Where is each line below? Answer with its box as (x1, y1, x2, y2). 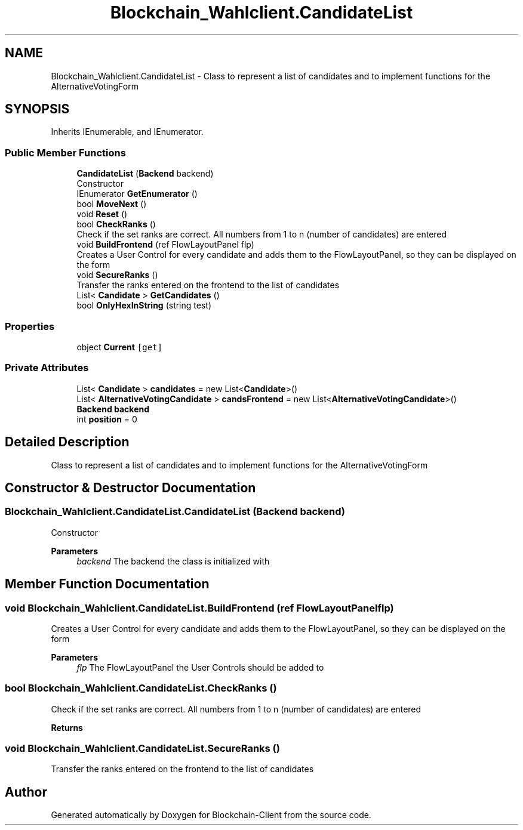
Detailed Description (5, 434, 130, 450)
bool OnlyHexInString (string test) (76, 300, 211, 311)
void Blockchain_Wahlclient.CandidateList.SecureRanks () (5, 742, 280, 755)
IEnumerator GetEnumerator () (76, 189, 198, 199)
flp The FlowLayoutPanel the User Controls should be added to (76, 662, 324, 672)
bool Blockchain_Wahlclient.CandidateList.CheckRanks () (5, 682, 277, 695)
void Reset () (76, 209, 128, 220)
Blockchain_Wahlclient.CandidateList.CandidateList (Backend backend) (5, 505, 345, 518)
